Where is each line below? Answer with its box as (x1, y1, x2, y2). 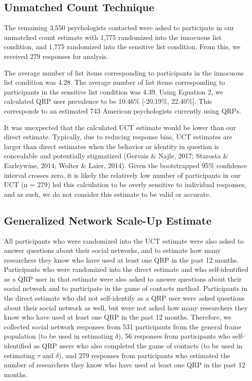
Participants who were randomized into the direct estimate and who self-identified (4, 264, 249, 274)
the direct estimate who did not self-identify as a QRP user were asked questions (4, 293, 245, 303)
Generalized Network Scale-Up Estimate (4, 212, 212, 228)
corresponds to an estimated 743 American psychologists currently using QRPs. (4, 105, 241, 115)
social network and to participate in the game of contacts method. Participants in (4, 283, 248, 293)
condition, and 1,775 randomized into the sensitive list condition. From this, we (4, 41, 240, 52)
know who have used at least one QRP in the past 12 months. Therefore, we (4, 312, 232, 322)
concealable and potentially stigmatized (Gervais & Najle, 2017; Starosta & (4, 151, 229, 161)
